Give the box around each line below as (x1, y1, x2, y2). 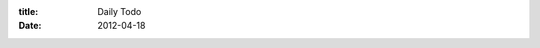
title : (18, 6, 39, 17)
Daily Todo (97, 6, 142, 17)
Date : (18, 20, 42, 32)
